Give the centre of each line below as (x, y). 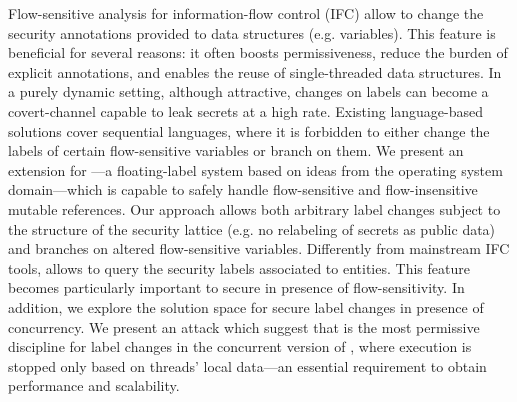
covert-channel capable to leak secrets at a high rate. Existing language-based (246, 110)
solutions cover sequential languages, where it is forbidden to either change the (249, 130)
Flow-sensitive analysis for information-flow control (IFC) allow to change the (246, 13)
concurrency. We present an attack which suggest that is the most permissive (244, 326)
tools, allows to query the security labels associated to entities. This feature (239, 267)
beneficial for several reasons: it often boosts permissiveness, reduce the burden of (258, 52)
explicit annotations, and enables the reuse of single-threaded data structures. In (255, 71)
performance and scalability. (94, 385)
